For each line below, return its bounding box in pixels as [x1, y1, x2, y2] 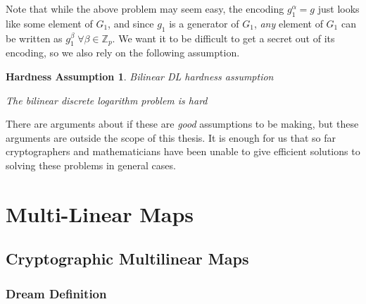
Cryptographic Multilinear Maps [6, 248, 249, 269]
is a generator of [169, 16, 239, 30]
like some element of [6, 16, 93, 30]
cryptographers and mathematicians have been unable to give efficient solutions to [6, 144, 360, 159]
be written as [6, 30, 63, 45]
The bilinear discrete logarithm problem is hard [6, 92, 208, 107]
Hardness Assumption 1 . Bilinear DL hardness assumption [6, 68, 274, 83]
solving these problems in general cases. [6, 157, 176, 172]
